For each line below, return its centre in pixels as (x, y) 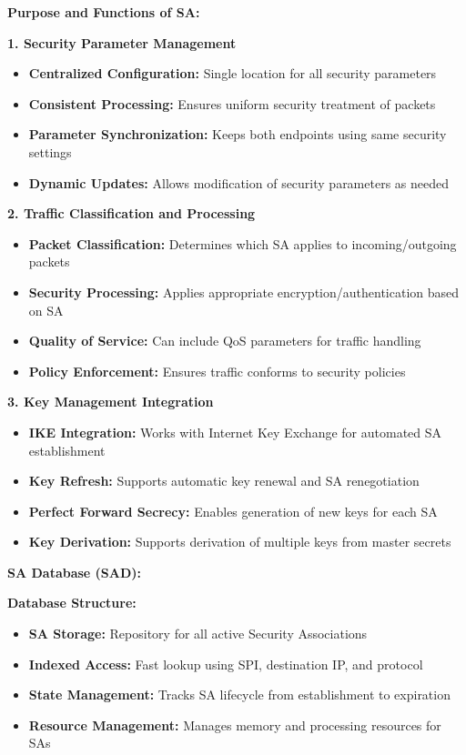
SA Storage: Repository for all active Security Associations (198, 634)
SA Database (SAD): (75, 572)
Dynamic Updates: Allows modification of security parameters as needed (239, 182)
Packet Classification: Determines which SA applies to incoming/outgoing (243, 243)
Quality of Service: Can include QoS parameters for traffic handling (225, 341)
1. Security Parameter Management (122, 42)
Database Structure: (72, 603)
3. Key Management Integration (111, 402)
